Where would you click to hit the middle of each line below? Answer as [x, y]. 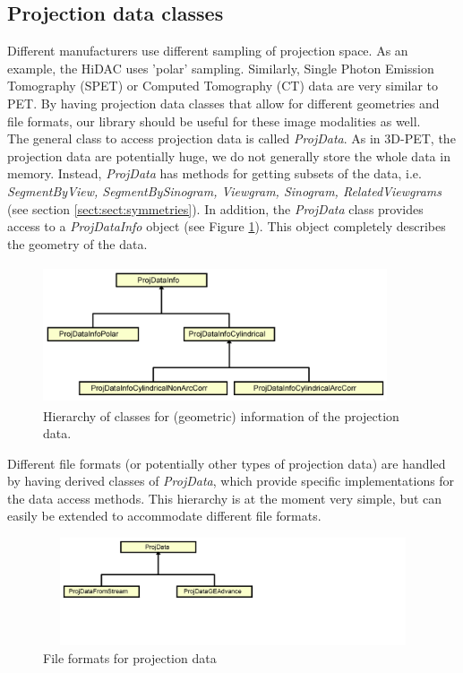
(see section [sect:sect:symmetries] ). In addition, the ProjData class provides [215, 208]
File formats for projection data [130, 657]
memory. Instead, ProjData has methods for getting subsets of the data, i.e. [214, 173]
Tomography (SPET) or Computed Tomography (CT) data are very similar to [223, 86]
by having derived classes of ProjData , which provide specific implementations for [231, 481]
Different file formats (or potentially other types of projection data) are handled [227, 463]
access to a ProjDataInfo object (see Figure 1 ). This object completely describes [227, 226]
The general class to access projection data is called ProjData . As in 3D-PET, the [231, 138]
